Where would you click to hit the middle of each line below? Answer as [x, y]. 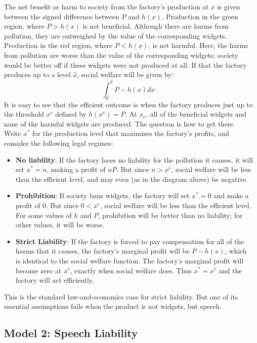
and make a [231, 195]
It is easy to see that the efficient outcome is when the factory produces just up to [128, 104]
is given [229, 6]
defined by [71, 114]
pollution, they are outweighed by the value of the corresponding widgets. [116, 35]
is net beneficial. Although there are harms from [156, 26]
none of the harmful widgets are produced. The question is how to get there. [120, 123]
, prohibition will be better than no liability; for [170, 215]
